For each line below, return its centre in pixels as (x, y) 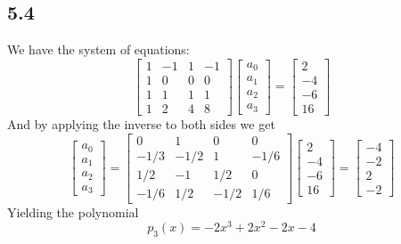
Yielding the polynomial (73, 211)
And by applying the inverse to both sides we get (141, 123)
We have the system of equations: (98, 49)
